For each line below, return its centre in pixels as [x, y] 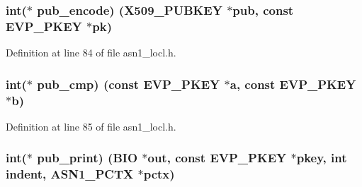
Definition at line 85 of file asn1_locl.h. [91, 126]
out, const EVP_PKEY [217, 158]
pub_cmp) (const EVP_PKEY [129, 84]
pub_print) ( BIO [87, 158]
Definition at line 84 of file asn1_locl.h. [91, 53]
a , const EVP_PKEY [293, 84]
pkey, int [322, 158]
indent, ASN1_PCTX [70, 174]
